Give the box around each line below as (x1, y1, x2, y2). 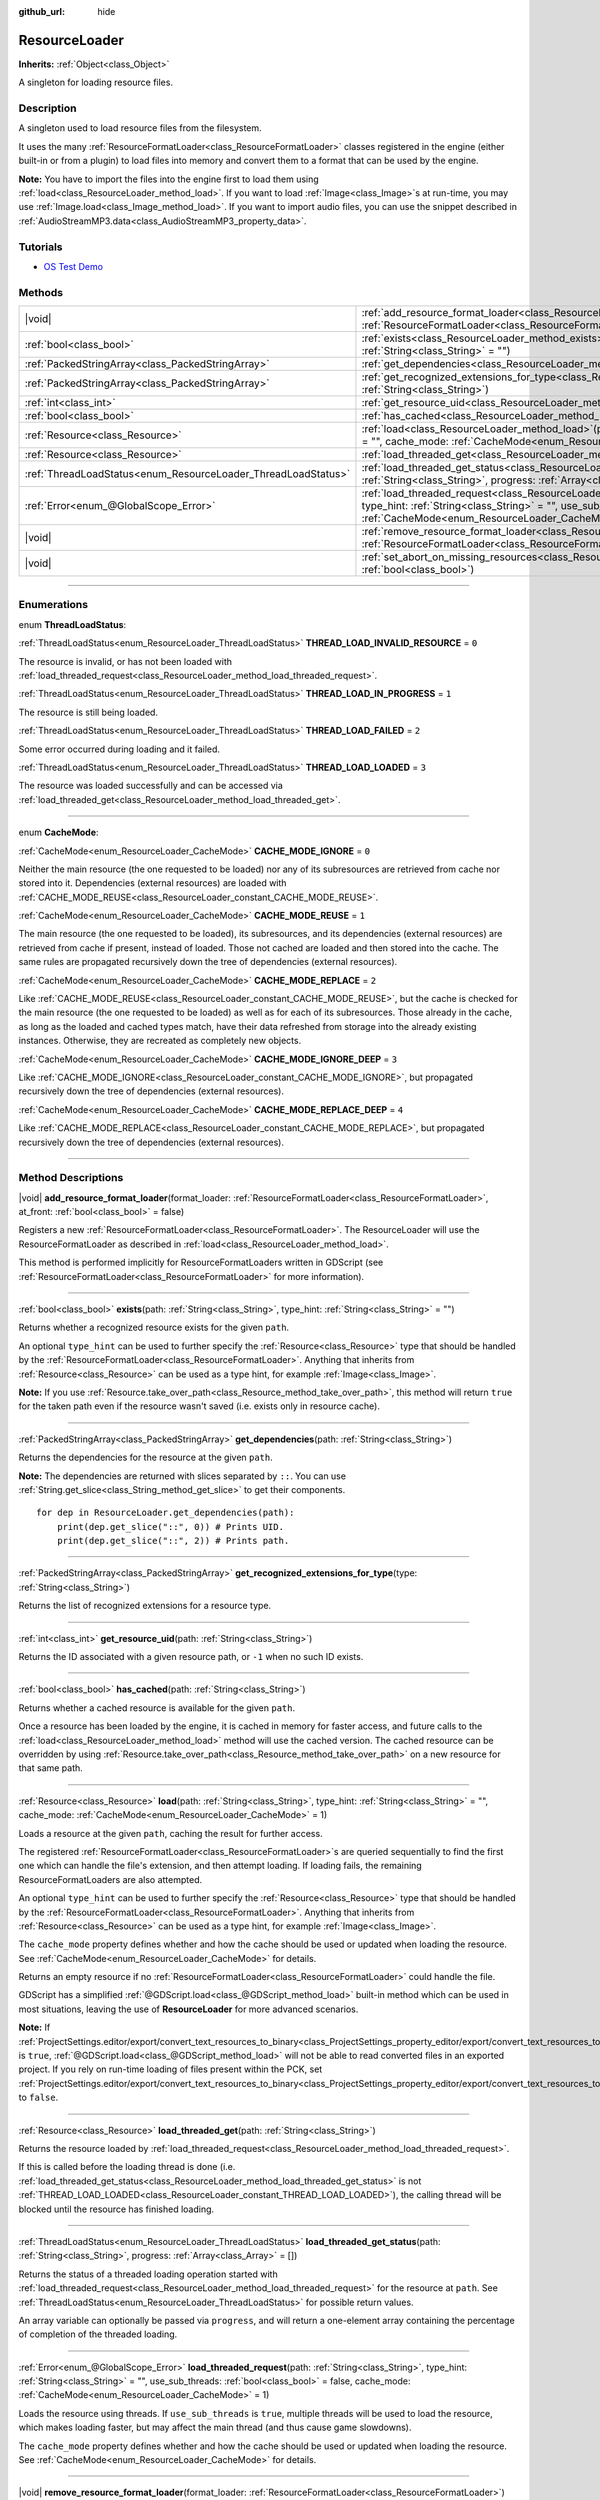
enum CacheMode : (18, 826, 99, 839)
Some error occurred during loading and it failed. (18, 743, 220, 755)
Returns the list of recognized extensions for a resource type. (18, 1600, 272, 1612)
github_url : (18, 6, 65, 17)
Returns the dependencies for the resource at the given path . (18, 1451, 274, 1464)
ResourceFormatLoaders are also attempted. (18, 1873, 203, 1885)
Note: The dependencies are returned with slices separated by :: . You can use (18, 1470, 347, 1482)
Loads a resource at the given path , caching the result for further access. (18, 1827, 324, 1839)
